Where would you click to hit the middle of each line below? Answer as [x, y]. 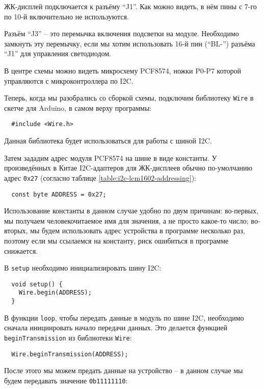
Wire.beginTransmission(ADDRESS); [70, 354]
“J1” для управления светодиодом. [58, 53]
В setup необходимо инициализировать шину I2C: [83, 268]
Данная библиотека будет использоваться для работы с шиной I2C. [108, 141]
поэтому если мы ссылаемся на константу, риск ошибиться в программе [116, 240]
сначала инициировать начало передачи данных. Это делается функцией [116, 327]
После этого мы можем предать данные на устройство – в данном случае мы [124, 370]
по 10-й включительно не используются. [67, 16]
